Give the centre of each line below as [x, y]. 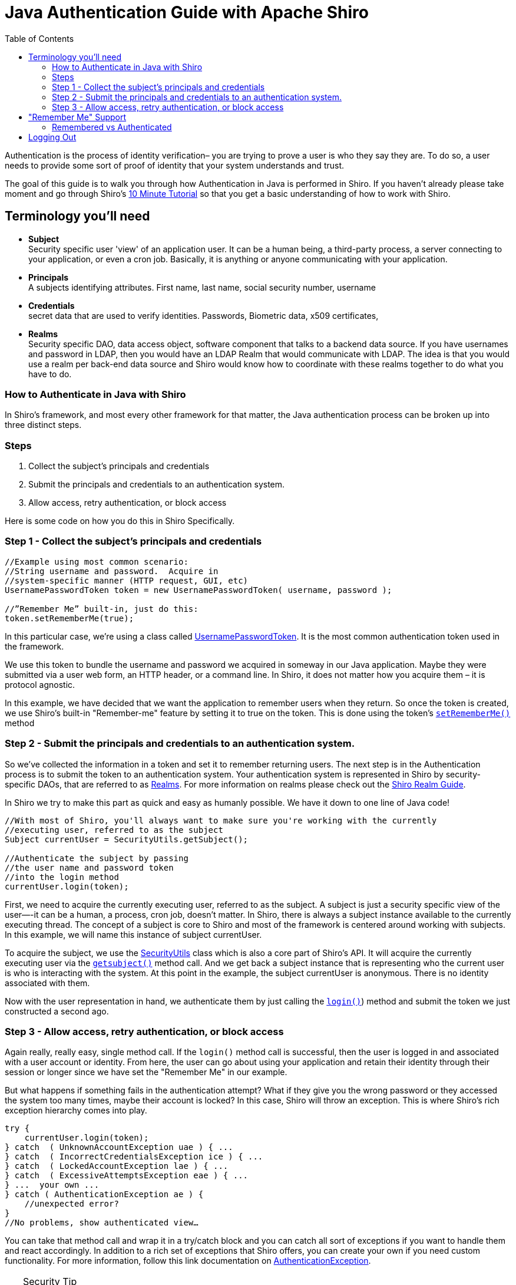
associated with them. [47, 983]
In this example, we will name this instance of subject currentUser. [133, 934]
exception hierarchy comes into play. [76, 1111]
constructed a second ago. [57, 1011]
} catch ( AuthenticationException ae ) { [104, 1195]
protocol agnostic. [40, 684]
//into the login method [62, 877]
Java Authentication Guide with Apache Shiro [187, 12]
